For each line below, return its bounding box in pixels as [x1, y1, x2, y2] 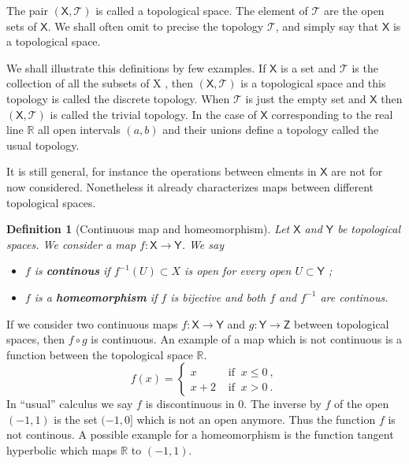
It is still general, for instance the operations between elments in [6, 163, 317, 180]
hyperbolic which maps [6, 442, 117, 458]
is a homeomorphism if [34, 288, 158, 305]
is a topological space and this [240, 75, 386, 91]
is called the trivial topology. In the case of [50, 106, 257, 122]
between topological [293, 315, 389, 332]
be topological [337, 221, 400, 237]
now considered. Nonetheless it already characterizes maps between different [6, 178, 374, 195]
